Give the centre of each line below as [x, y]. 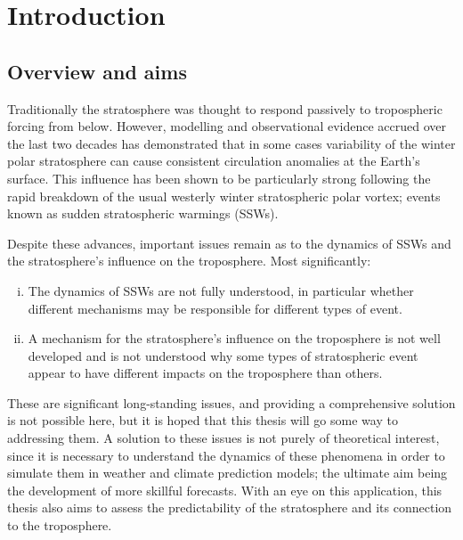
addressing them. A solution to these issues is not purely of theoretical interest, [223, 438]
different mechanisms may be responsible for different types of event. [215, 308]
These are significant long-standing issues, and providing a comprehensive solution [231, 402]
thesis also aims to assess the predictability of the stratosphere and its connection [230, 507]
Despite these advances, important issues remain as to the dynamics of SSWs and [229, 243]
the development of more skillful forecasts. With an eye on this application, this [225, 490]
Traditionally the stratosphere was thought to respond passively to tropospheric [225, 108]
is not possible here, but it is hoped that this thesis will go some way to [203, 420]
